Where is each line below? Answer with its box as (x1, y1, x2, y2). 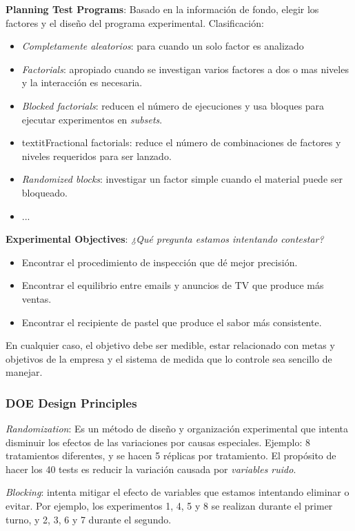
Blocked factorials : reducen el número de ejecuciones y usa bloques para (21, 98, 325, 112)
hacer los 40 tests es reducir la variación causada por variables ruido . (6, 461, 296, 476)
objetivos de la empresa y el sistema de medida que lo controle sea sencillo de (6, 351, 332, 365)
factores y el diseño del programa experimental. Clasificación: (6, 15, 264, 30)
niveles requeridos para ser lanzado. (21, 148, 172, 163)
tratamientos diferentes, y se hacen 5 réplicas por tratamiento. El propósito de (6, 448, 336, 463)
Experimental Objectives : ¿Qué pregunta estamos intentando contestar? (6, 232, 324, 246)
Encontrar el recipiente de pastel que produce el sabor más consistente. (21, 314, 322, 329)
